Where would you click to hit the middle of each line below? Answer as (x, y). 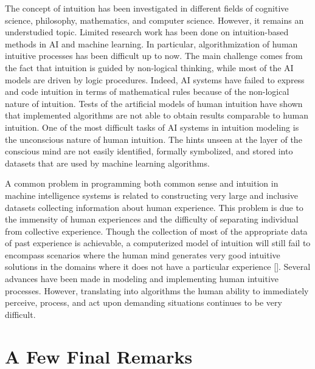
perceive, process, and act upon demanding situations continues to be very (144, 302)
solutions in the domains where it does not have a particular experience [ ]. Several (158, 267)
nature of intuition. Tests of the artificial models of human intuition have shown (154, 103)
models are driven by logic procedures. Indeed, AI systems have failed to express (155, 79)
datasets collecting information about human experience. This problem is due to (154, 207)
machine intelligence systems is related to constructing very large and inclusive (152, 195)
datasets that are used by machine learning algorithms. (107, 163)
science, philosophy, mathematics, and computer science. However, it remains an (154, 20)
